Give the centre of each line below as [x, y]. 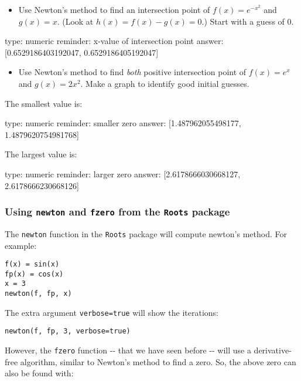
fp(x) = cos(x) [34, 274]
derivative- [273, 350]
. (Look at [75, 21]
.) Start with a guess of [243, 21]
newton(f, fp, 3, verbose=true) [68, 331]
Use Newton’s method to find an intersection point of [114, 9]
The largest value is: [41, 154]
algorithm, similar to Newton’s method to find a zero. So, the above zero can [158, 361]
